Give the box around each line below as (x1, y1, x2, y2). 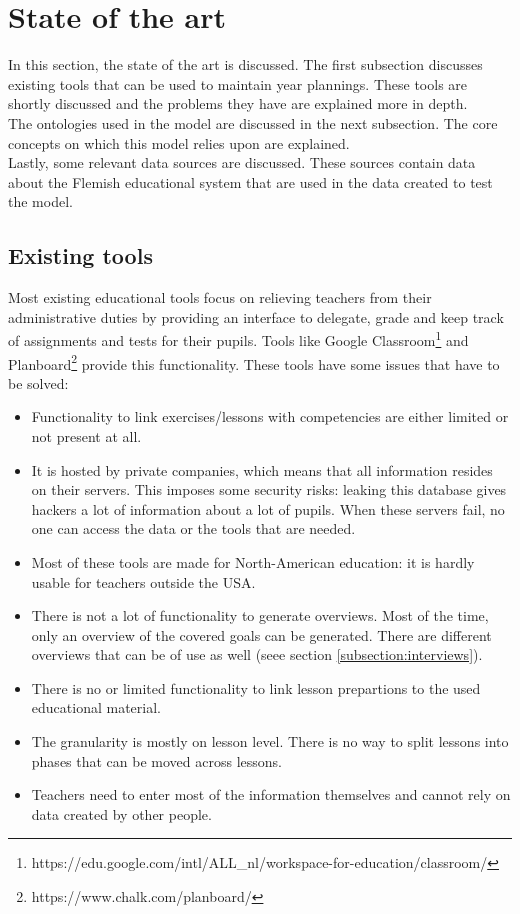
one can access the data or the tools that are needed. (31, 518, 356, 539)
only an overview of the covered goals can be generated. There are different (31, 624, 492, 645)
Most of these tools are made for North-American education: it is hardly (31, 551, 475, 572)
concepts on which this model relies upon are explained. (8, 132, 350, 153)
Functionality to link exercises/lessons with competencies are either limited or (31, 406, 509, 427)
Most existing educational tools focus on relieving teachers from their (8, 287, 432, 308)
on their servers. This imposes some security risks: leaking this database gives (31, 479, 507, 500)
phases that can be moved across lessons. (31, 750, 282, 771)
